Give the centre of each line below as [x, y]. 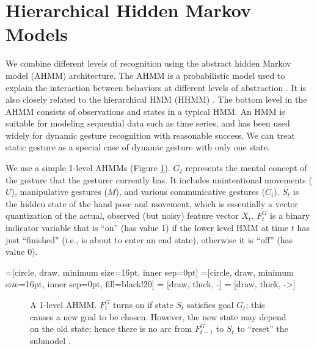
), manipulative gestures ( [59, 192]
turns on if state [143, 304]
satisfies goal [210, 304]
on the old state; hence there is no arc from [111, 329]
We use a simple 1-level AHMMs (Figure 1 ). [88, 168]
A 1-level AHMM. [64, 304]
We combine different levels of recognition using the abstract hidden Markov [148, 63]
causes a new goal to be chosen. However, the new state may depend [158, 316]
